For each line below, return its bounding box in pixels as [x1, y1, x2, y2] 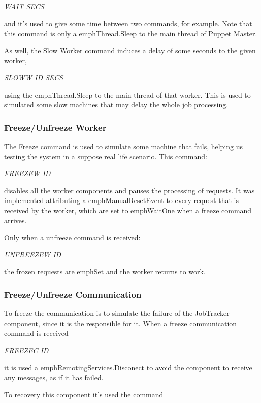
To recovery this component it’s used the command [4, 389, 164, 399]
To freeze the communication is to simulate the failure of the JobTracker [4, 308, 230, 319]
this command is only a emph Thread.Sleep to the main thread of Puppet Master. [4, 28, 257, 39]
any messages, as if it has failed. [4, 372, 104, 383]
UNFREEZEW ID [4, 249, 61, 260]
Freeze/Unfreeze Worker [4, 121, 107, 133]
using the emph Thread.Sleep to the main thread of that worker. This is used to [4, 89, 251, 100]
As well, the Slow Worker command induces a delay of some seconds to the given [4, 45, 256, 55]
